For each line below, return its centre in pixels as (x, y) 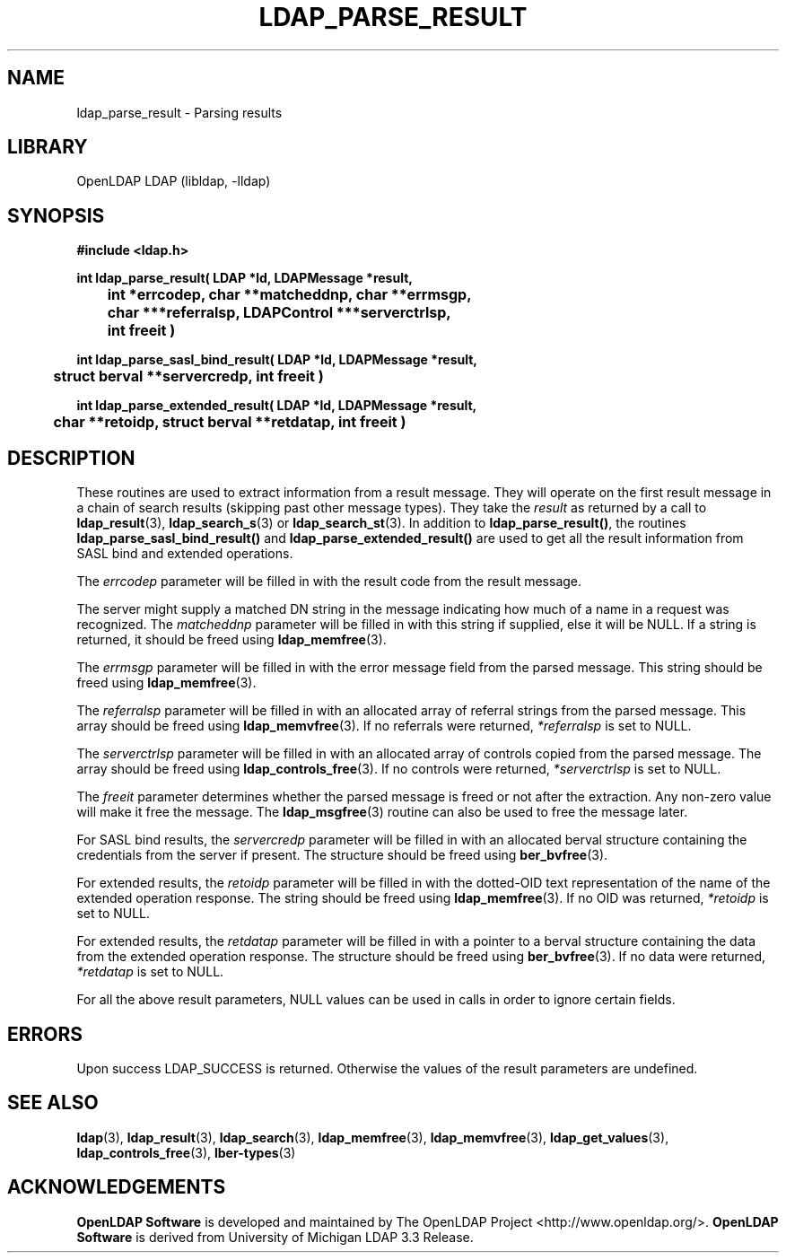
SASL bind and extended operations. (185, 554)
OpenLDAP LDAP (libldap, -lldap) (174, 181)
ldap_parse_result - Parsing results (179, 112)
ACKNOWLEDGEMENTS (117, 1187)
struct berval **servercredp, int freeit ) (188, 376)
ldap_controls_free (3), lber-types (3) (186, 1152)
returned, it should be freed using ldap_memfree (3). (231, 640)
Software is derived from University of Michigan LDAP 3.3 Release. (275, 1237)
